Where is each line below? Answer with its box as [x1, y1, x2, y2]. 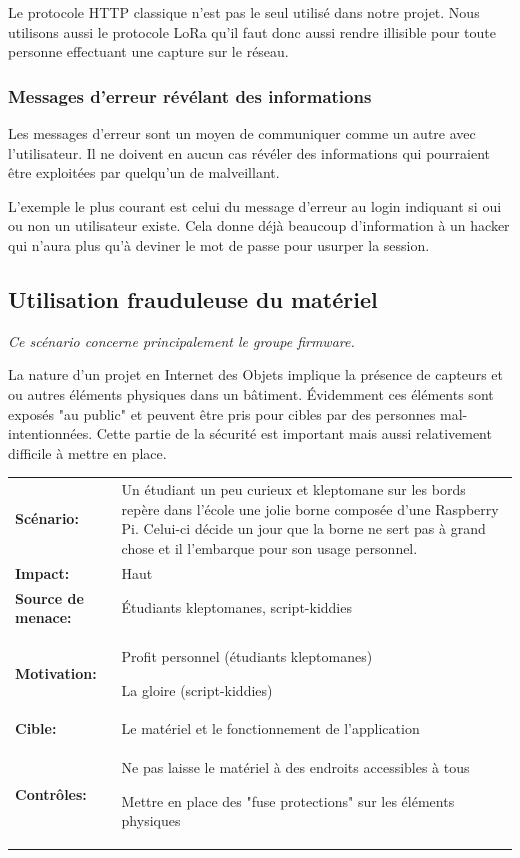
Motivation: [15, 662, 97, 683]
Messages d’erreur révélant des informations [8, 83, 372, 108]
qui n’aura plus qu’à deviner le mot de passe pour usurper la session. [8, 234, 430, 255]
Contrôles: [15, 783, 87, 804]
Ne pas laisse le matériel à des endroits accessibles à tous [121, 757, 470, 778]
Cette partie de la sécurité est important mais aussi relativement [96, 423, 492, 444]
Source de [15, 587, 84, 608]
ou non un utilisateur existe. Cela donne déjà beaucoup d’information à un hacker [8, 215, 510, 236]
